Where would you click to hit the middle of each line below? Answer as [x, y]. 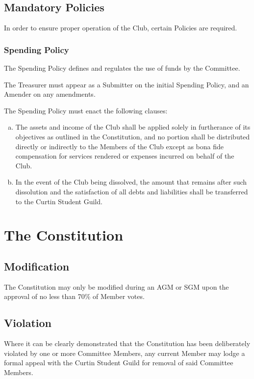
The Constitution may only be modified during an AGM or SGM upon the [116, 286]
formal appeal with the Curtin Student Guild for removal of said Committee [119, 363]
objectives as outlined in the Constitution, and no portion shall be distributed [133, 136]
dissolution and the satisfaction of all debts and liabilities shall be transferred [132, 191]
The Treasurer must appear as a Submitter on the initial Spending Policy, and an [127, 84]
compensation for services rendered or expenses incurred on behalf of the [125, 156]
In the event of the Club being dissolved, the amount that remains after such [131, 182]
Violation [28, 323]
